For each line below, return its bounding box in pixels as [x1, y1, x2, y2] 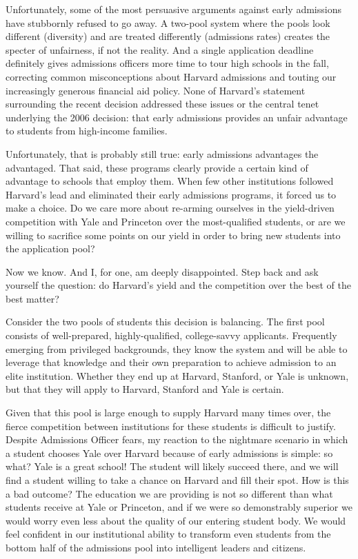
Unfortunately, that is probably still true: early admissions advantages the [6, 146, 319, 161]
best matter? [6, 291, 59, 305]
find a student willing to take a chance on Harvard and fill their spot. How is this [6, 473, 349, 487]
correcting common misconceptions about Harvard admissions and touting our [6, 69, 337, 83]
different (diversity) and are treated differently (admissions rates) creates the [6, 29, 330, 43]
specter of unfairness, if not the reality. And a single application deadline [6, 42, 314, 57]
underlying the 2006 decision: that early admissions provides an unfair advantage [6, 110, 348, 124]
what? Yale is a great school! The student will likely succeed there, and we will [6, 459, 339, 474]
